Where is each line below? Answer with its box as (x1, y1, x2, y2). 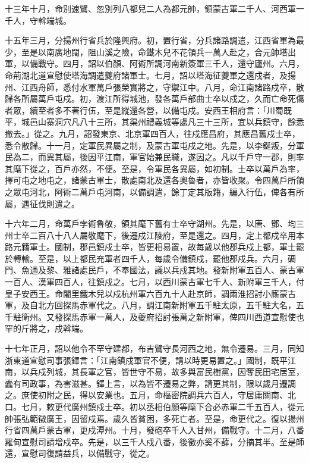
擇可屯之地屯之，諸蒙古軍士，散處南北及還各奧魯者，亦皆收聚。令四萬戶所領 (5, 174, 304, 186)
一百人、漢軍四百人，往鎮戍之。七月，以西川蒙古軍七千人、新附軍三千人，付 (5, 276, 304, 288)
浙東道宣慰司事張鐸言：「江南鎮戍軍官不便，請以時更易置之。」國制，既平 (5, 353, 288, 366)
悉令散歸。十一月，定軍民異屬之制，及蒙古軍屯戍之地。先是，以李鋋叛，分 (5, 139, 296, 151)
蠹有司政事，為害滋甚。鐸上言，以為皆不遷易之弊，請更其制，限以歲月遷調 (5, 377, 296, 389)
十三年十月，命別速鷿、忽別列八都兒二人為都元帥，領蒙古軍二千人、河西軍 (5, 2, 296, 14)
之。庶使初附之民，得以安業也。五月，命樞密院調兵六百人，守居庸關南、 (5, 389, 288, 401)
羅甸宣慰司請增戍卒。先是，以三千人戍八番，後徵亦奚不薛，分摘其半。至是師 (5, 435, 304, 448)
